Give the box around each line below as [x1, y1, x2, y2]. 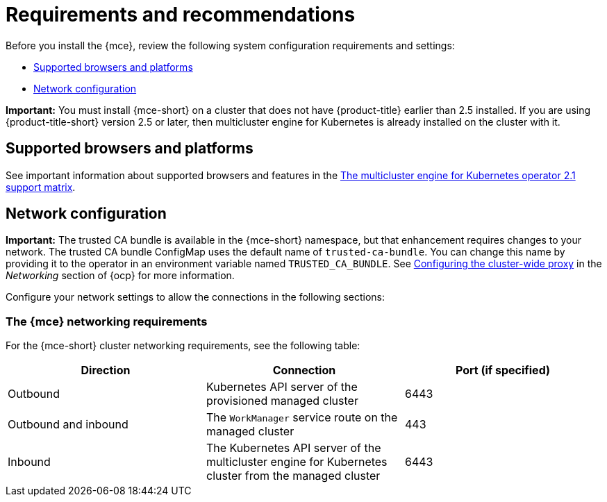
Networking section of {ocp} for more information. [6, 269, 235, 282]
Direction [81, 363, 131, 378]
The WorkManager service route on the [206, 410, 398, 425]
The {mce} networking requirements [6, 314, 208, 328]
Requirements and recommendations [6, 3, 356, 26]
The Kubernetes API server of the [206, 441, 381, 455]
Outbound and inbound [8, 417, 128, 432]
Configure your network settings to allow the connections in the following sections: [6, 291, 385, 303]
